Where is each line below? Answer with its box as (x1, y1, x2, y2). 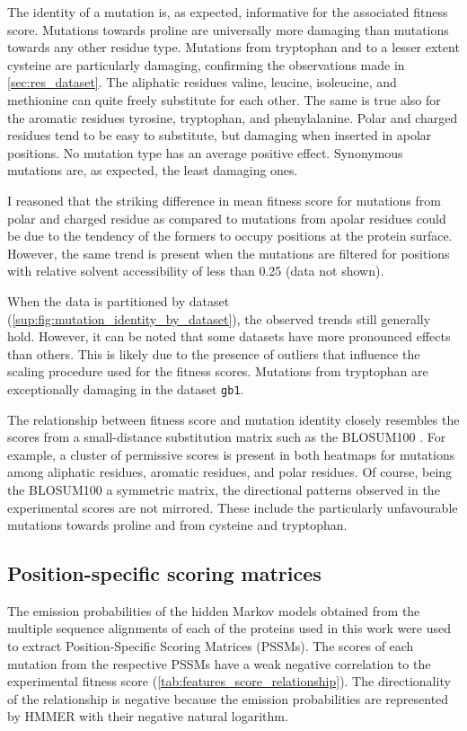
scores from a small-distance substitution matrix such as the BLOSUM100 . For (7, 427, 446, 446)
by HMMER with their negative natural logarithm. (7, 707, 288, 726)
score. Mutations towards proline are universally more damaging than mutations (7, 20, 449, 39)
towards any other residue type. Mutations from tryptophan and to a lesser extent (7, 38, 460, 57)
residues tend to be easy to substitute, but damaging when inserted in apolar (7, 126, 432, 145)
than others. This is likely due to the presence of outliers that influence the (7, 344, 420, 363)
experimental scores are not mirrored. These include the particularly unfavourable (7, 498, 458, 516)
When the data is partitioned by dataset (7, 291, 230, 310)
